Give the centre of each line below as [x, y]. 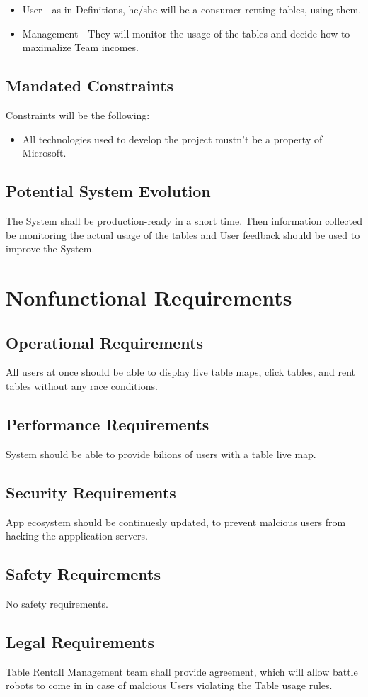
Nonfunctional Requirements [149, 297]
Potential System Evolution [108, 191]
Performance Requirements [108, 424]
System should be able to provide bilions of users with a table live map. [161, 453]
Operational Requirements [104, 342]
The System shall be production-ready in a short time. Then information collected [184, 220]
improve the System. [50, 249]
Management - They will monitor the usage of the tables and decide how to [186, 33]
